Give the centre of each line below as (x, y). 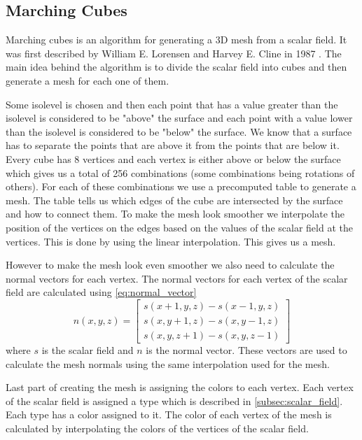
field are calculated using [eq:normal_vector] (101, 292)
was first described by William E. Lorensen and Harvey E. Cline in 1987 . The (174, 53)
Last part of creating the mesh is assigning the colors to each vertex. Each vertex (180, 387)
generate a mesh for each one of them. (88, 80)
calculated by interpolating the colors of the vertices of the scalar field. (157, 428)
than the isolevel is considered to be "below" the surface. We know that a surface (179, 131)
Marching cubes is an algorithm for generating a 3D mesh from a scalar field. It (176, 40)
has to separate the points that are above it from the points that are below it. (173, 145)
